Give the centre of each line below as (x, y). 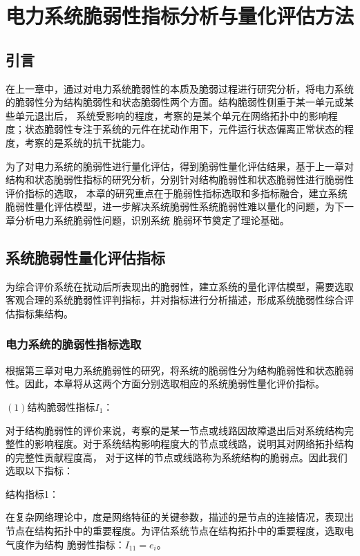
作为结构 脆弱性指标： (75, 544)
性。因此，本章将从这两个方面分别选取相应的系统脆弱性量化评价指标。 (165, 383)
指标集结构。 (44, 313)
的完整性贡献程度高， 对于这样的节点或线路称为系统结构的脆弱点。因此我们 (177, 457)
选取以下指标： (39, 471)
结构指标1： (32, 493)
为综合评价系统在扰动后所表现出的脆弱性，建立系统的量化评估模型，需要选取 (180, 286)
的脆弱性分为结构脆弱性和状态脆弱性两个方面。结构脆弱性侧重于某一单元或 (175, 102)
